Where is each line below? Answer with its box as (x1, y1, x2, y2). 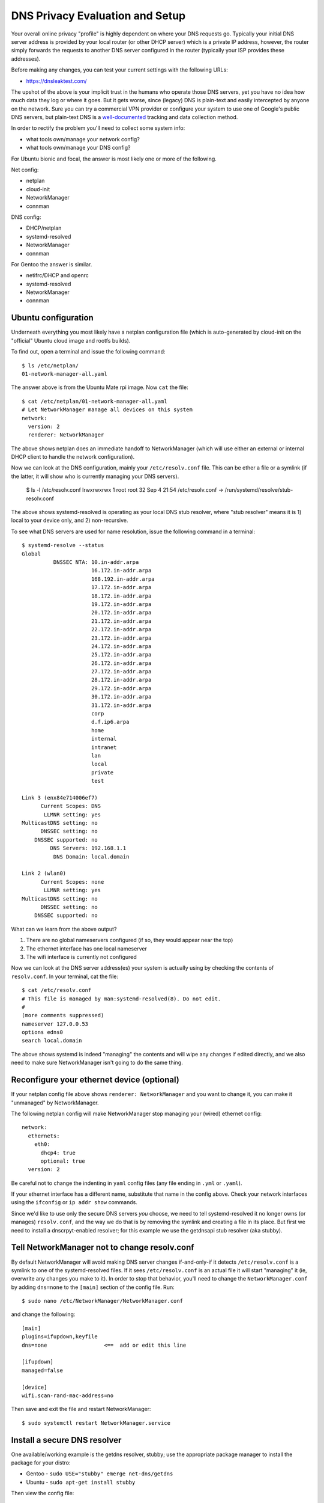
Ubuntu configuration (11, 313, 94, 323)
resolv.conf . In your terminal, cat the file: (11, 973, 119, 980)
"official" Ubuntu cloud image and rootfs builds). (11, 337, 131, 344)
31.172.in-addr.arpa (91, 702, 152, 709)
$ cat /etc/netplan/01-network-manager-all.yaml (22, 397, 167, 405)
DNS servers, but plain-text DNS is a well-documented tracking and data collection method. (11, 114, 238, 121)
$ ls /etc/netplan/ (22, 362, 79, 369)
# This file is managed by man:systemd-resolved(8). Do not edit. (22, 995, 221, 1002)
